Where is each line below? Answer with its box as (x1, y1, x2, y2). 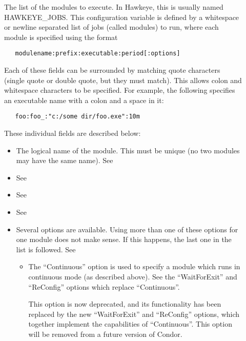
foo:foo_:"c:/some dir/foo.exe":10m (15, 113, 140, 121)
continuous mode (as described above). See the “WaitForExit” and (28, 271, 237, 282)
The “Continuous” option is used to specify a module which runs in (28, 261, 240, 272)
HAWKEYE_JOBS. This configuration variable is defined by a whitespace (4, 11, 239, 22)
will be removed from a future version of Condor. (28, 328, 182, 339)
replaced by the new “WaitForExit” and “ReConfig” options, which (28, 308, 240, 319)
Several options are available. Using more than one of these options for (16, 224, 238, 234)
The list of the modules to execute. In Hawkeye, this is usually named (4, 2, 223, 12)
